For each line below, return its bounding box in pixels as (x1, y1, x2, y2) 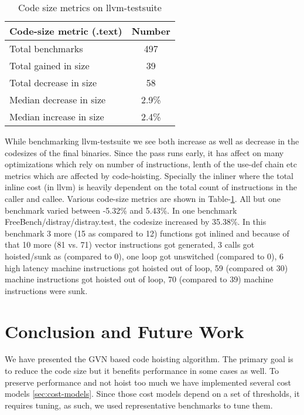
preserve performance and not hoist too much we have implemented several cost (5, 376, 291, 388)
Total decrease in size (9, 76, 97, 89)
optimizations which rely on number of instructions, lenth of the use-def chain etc (5, 158, 297, 170)
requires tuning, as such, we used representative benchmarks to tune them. (5, 399, 273, 411)
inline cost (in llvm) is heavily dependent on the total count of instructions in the (5, 181, 297, 193)
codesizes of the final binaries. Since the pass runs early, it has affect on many (5, 146, 284, 158)
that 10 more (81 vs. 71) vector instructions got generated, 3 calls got (5, 238, 255, 251)
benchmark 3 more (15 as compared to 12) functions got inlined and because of (5, 227, 289, 239)
